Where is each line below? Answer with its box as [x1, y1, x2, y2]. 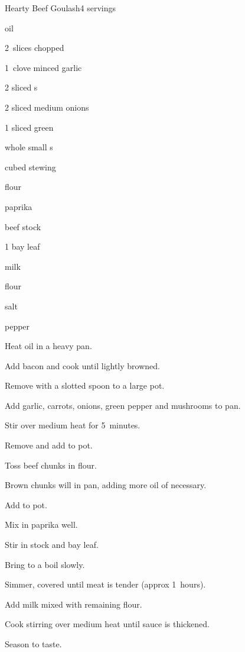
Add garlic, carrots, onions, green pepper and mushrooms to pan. [5, 399, 241, 411]
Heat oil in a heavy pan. [5, 340, 92, 352]
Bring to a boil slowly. [5, 558, 85, 570]
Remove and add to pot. [5, 439, 93, 451]
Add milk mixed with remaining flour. [5, 598, 142, 610]
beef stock [5, 220, 41, 233]
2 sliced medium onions [5, 101, 89, 113]
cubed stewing [5, 160, 56, 173]
